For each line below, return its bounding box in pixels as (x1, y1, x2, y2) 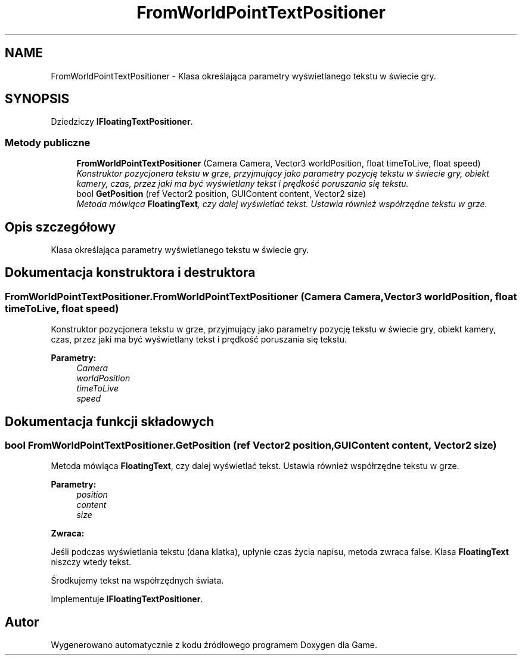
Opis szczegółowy (5, 219, 116, 235)
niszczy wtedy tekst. (51, 557, 132, 568)
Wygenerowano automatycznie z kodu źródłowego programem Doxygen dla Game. (51, 640, 377, 650)
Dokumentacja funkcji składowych (5, 414, 215, 429)
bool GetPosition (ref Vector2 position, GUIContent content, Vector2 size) (76, 189, 366, 199)
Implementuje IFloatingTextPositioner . (51, 594, 203, 605)
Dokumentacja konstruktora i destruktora (5, 265, 256, 280)
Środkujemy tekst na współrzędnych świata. (51, 575, 224, 586)
